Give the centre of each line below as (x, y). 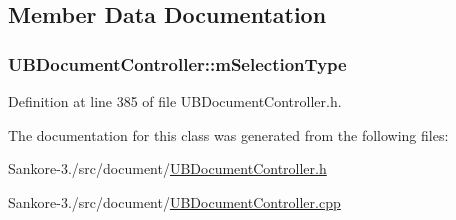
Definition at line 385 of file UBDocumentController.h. (175, 101)
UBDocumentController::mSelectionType (177, 63)
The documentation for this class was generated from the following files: (228, 134)
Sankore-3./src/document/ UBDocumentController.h (167, 168)
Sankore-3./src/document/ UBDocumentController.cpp (174, 201)
